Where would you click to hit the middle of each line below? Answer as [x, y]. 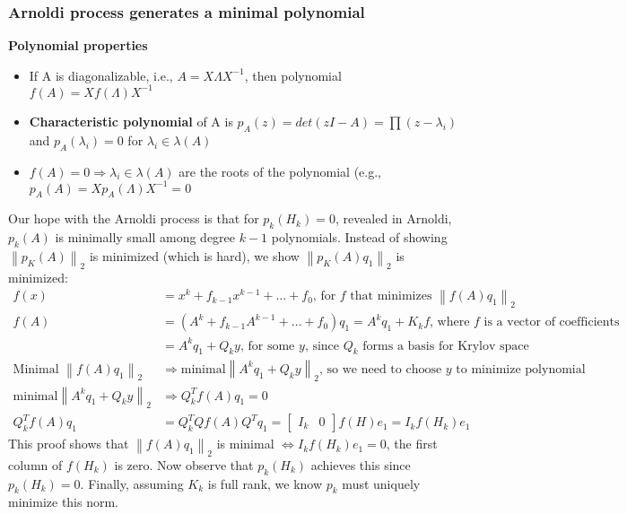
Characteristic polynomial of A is [131, 121]
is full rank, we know [265, 483]
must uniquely [381, 483]
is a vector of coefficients [552, 322]
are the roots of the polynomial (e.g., [280, 171]
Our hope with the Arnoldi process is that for [134, 218]
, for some [267, 346]
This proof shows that [69, 444]
